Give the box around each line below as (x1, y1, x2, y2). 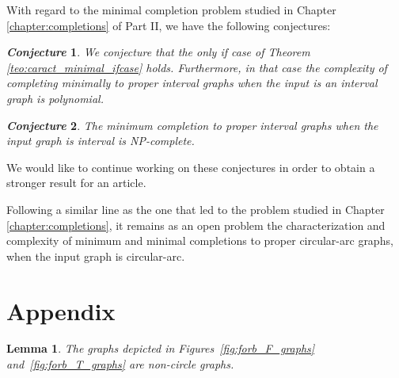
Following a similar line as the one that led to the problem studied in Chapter (6, 200, 385, 217)
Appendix (6, 294, 116, 326)
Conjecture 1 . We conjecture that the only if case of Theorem (6, 44, 310, 60)
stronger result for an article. (6, 174, 146, 191)
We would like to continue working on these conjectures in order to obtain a (6, 158, 375, 175)
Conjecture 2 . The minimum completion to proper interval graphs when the (6, 116, 378, 133)
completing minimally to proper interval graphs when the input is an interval (6, 74, 378, 91)
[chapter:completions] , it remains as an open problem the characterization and (6, 216, 386, 233)
